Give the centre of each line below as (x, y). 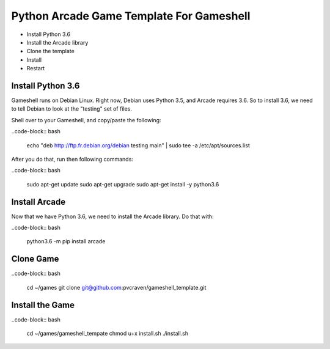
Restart (36, 68)
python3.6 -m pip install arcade (66, 241)
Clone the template (50, 51)
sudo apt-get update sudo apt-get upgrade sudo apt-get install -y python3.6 (123, 184)
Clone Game (35, 259)
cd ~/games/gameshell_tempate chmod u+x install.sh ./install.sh (108, 334)
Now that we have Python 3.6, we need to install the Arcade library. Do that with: (112, 216)
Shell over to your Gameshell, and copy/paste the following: (86, 120)
